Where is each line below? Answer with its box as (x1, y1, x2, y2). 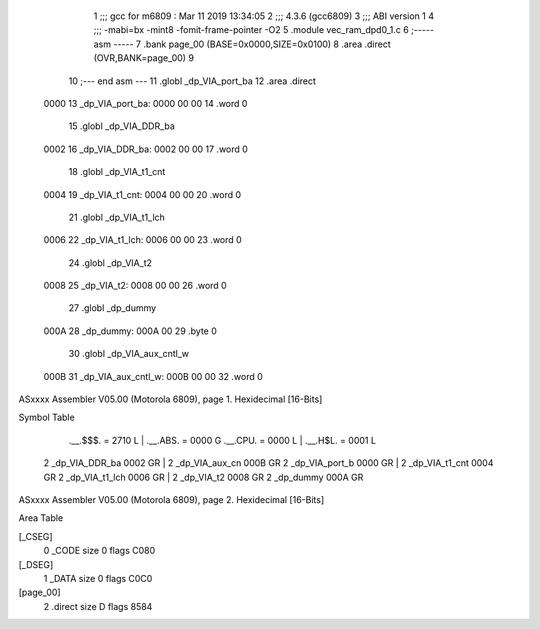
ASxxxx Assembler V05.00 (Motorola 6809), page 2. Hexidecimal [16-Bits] (18, 493, 325, 505)
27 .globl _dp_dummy (68, 302, 157, 314)
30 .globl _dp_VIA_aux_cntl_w (68, 348, 190, 360)
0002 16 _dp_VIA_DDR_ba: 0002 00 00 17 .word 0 (43, 143, 249, 155)
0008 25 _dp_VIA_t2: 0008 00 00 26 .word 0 (43, 280, 227, 292)
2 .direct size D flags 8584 (43, 600, 153, 612)
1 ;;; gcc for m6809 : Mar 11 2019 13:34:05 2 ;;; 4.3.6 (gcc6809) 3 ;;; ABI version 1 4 (93, 10, 435, 22)
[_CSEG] (18, 530, 54, 542)
